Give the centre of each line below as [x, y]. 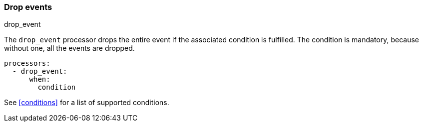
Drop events [28, 7]
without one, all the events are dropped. [69, 48]
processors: [27, 63]
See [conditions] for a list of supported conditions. [87, 103]
